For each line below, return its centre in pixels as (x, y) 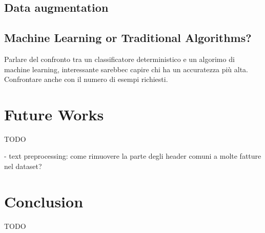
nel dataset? (23, 166)
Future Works (54, 114)
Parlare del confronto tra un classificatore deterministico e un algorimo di (119, 59)
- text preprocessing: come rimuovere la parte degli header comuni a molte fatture (133, 156)
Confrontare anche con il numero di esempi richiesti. (86, 79)
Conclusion (44, 201)
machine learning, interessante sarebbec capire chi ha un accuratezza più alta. (126, 69)
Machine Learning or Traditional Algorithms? (128, 38)
